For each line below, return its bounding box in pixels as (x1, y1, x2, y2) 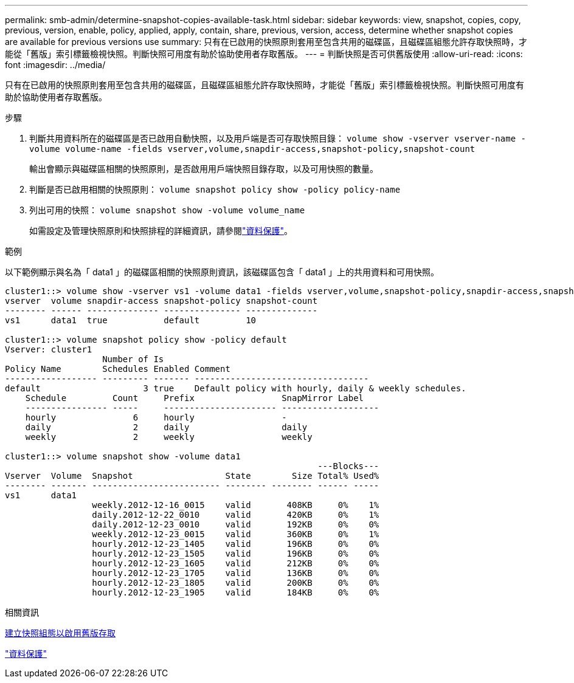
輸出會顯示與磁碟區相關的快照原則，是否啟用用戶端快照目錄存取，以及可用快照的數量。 (29, 163, 378, 174)
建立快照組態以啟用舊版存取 (5, 628, 116, 638)
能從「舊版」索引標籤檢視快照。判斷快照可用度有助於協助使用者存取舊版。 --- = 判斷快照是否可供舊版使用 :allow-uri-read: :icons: (5, 49, 523, 59)
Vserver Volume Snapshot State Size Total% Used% (5, 471, 379, 481)
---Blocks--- (317, 461, 379, 471)
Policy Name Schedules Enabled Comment (5, 364, 230, 374)
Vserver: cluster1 (5, 345, 92, 354)
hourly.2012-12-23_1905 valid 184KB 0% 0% (92, 588, 379, 597)
